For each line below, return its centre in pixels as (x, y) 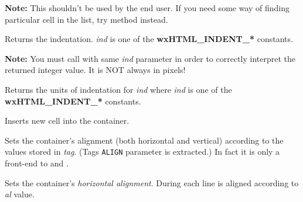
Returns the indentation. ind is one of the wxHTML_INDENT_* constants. (149, 39)
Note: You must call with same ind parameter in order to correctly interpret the (150, 58)
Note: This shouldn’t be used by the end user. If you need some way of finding (147, 8)
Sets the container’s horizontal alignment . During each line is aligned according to (152, 182)
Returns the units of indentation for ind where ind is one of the (118, 89)
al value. (20, 194)
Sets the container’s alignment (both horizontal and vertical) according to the (144, 140)
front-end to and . (37, 163)
